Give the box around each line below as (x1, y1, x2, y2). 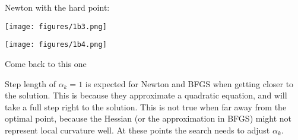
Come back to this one (5, 57, 87, 69)
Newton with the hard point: (5, 1, 110, 13)
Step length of (5, 77, 56, 90)
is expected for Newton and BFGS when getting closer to (85, 77, 294, 90)
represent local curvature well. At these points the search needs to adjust (5, 123, 270, 136)
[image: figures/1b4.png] (5, 40, 107, 49)
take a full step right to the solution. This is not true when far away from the (5, 100, 287, 113)
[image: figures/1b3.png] (5, 22, 107, 31)
